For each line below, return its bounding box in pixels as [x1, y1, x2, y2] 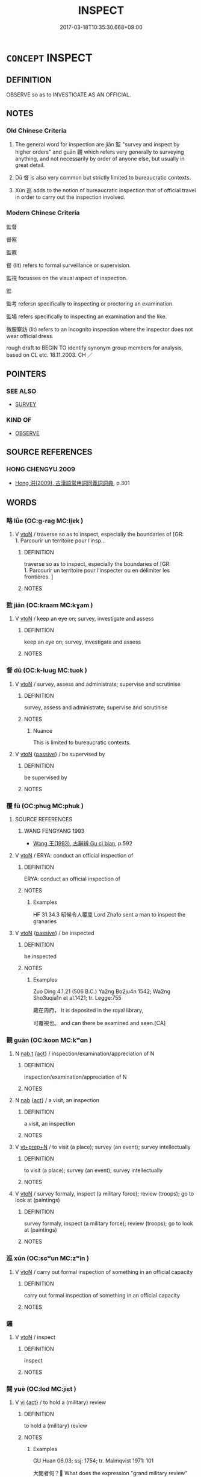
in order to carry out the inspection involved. [14, 193, 126, 201]
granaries [32, 917, 57, 925]
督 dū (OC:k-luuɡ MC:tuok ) [6, 666, 87, 675]
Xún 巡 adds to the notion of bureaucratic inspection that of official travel [14, 187, 196, 194]
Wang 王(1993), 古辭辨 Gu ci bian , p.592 [32, 839, 132, 847]
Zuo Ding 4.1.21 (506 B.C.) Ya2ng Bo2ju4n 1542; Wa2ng [32, 988, 170, 995]
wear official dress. [6, 332, 54, 339]
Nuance [32, 727, 53, 734]
